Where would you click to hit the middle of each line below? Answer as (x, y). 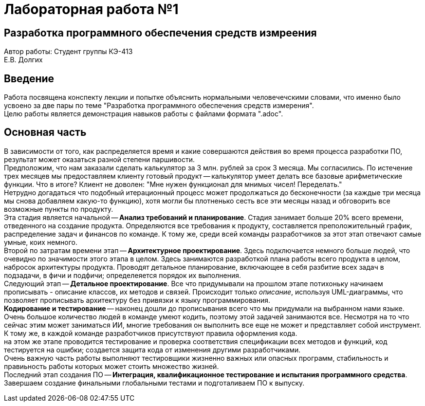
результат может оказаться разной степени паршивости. (99, 159)
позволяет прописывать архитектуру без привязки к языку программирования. (137, 300)
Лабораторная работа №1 (91, 9)
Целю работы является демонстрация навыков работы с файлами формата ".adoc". (144, 114)
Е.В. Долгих (23, 60)
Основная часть (45, 132)
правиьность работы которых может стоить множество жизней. (111, 366)
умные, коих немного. (41, 242)
